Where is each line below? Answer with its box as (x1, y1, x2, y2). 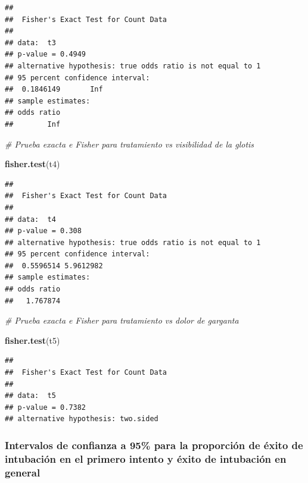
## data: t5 (5, 391, 56, 400)
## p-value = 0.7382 (5, 403, 86, 412)
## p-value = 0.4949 (5, 50, 86, 59)
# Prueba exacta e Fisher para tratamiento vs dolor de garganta (5, 314, 239, 327)
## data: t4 (5, 215, 56, 224)
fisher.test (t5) (5, 334, 60, 346)
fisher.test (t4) (5, 158, 60, 170)
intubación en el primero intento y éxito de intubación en (5, 451, 287, 466)
